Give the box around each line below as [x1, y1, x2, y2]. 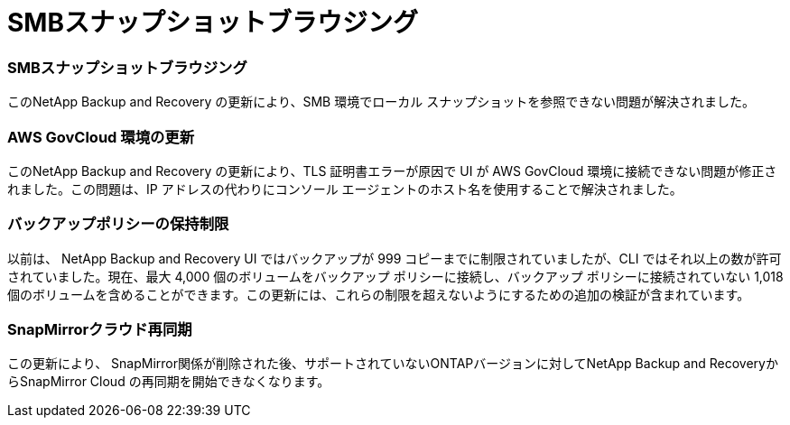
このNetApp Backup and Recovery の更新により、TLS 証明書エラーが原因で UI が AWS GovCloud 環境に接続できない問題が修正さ [7, 162, 777, 179]
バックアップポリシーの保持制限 [7, 215, 229, 234]
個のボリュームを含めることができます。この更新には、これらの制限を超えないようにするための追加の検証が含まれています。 [7, 286, 750, 302]
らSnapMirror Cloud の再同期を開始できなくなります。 [7, 374, 330, 390]
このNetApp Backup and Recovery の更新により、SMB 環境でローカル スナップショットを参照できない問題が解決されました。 [7, 94, 756, 110]
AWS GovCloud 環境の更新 [7, 127, 195, 146]
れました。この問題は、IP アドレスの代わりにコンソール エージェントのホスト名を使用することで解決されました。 [7, 180, 683, 197]
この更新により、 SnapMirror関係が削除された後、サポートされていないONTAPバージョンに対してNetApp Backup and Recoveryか [7, 356, 778, 372]
